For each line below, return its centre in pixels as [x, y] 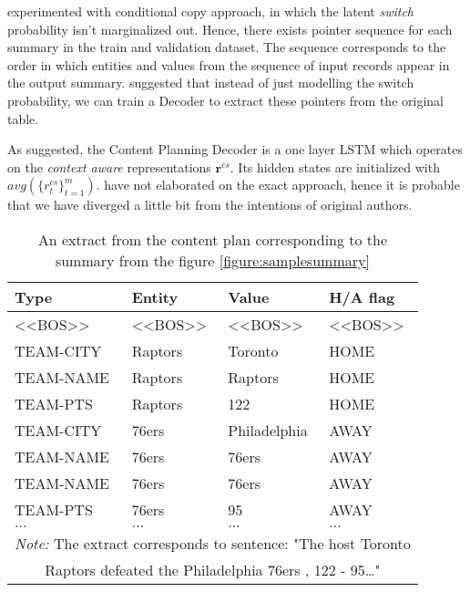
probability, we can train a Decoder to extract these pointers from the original [225, 100]
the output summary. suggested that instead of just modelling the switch [211, 83]
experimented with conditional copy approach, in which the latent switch [210, 11]
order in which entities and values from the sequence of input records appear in [229, 64]
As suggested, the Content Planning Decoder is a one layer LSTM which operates [235, 149]
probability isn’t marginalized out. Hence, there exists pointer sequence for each [230, 29]
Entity [155, 296]
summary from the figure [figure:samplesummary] [212, 260]
